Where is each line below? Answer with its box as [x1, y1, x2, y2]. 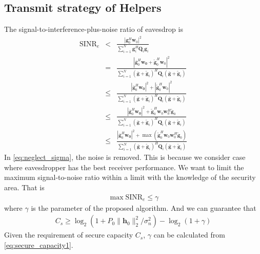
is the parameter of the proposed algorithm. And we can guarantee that [31, 202, 256, 213]
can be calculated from [153, 229, 225, 240]
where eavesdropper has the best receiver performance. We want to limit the [4, 161, 244, 172]
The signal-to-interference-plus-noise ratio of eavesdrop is [4, 24, 183, 34]
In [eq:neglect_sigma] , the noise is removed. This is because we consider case [4, 152, 246, 162]
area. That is [4, 182, 45, 192]
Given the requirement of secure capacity [4, 229, 133, 240]
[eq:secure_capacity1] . [4, 239, 73, 250]
